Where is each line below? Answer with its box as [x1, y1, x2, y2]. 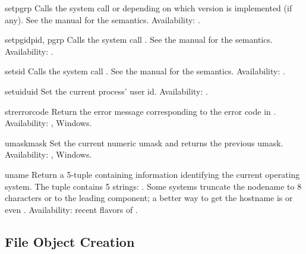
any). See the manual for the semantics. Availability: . [5, 13, 200, 26]
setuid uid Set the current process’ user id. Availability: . [5, 84, 208, 97]
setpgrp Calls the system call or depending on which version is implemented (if [5, 2, 292, 14]
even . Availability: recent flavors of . [5, 203, 138, 215]
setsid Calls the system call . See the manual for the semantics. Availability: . [5, 65, 285, 77]
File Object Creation [5, 232, 135, 250]
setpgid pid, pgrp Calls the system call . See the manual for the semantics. [5, 33, 273, 46]
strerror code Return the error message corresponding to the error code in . [5, 105, 276, 117]
